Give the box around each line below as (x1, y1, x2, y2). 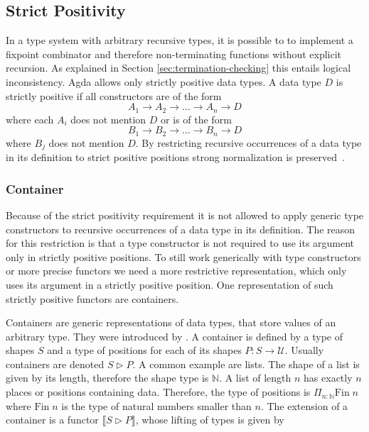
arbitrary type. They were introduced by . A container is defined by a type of (6, 328, 343, 343)
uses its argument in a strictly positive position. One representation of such (6, 277, 333, 292)
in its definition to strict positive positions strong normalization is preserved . (6, 150, 345, 165)
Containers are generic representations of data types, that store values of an (6, 315, 336, 330)
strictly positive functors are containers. (6, 291, 179, 306)
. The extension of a (260, 398, 348, 413)
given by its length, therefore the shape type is (6, 370, 209, 385)
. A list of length (219, 370, 292, 385)
